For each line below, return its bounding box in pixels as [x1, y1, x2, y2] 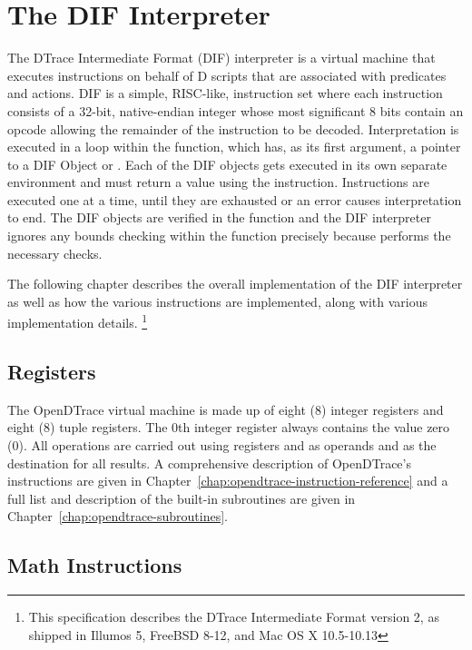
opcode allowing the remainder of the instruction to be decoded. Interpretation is [7, 119, 459, 138]
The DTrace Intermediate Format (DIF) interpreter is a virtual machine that [7, 48, 436, 67]
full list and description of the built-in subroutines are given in [7, 488, 356, 507]
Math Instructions [7, 551, 182, 579]
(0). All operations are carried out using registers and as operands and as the [7, 436, 437, 455]
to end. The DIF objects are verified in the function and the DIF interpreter [7, 208, 431, 227]
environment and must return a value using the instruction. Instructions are [7, 172, 429, 192]
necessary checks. [7, 243, 103, 262]
